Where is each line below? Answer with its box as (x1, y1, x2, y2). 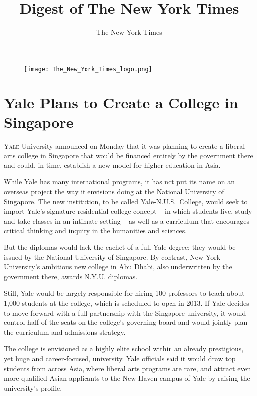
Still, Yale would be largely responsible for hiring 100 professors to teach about (4, 288, 245, 298)
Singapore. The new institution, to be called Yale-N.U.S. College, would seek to (4, 196, 248, 206)
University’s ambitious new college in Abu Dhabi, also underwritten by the (4, 261, 232, 272)
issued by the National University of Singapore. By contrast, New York (4, 251, 221, 262)
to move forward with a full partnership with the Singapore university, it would (4, 307, 246, 317)
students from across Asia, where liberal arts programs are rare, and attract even (4, 363, 251, 373)
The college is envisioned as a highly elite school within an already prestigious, (4, 343, 244, 354)
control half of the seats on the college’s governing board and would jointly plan (4, 317, 248, 327)
